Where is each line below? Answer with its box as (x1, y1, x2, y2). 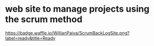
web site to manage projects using (5, 3, 150, 15)
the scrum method (5, 14, 83, 25)
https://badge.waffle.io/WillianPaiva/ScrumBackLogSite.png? (5, 30, 130, 36)
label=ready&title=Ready (5, 35, 56, 41)
